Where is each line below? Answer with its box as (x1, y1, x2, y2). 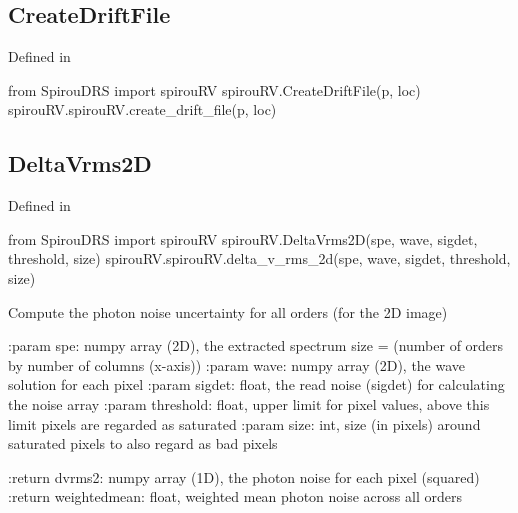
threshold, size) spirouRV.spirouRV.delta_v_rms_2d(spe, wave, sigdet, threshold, (8, 248, 511, 269)
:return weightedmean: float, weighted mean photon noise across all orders (8, 486, 462, 507)
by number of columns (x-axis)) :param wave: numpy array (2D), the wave (8, 354, 466, 375)
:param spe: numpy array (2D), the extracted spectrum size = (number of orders (8, 335, 504, 356)
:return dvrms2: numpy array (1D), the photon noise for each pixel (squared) (8, 466, 480, 487)
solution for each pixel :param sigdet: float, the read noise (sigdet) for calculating (8, 374, 505, 395)
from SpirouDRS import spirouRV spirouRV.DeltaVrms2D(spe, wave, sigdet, (8, 228, 478, 249)
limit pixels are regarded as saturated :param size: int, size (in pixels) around (8, 413, 481, 434)
